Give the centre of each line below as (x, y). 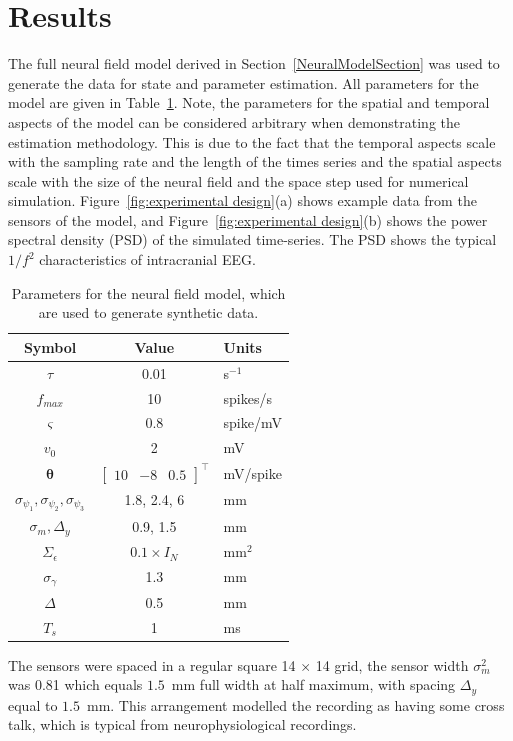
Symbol (50, 346)
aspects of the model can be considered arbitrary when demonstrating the (234, 121)
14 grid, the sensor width (392, 664)
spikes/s (248, 397)
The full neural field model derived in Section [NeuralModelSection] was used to (254, 63)
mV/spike (252, 472)
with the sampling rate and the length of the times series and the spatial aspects (255, 161)
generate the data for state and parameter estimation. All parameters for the (243, 82)
